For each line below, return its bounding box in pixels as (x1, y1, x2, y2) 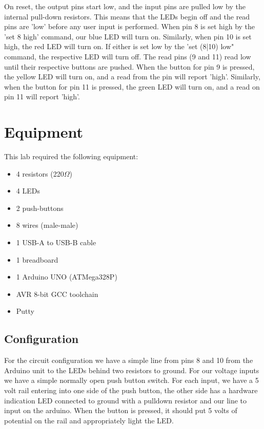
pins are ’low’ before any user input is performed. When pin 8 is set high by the (4, 21, 255, 32)
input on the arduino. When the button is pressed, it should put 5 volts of (4, 405, 237, 416)
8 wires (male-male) (16, 220, 78, 230)
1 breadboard (16, 254, 58, 265)
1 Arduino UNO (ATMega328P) (16, 271, 117, 282)
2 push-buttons (16, 202, 64, 213)
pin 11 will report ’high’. (4, 91, 80, 102)
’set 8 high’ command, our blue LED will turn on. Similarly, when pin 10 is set (4, 31, 252, 41)
